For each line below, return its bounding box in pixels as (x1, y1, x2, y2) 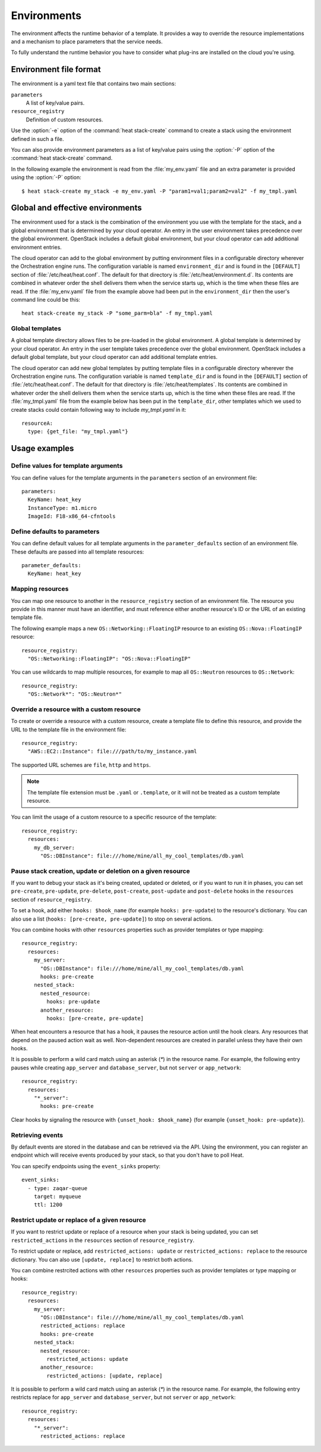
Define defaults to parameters (11, 527, 100, 536)
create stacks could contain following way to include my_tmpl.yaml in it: (11, 406, 187, 413)
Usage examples (11, 443, 74, 453)
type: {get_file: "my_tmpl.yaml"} (27, 428, 128, 435)
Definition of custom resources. (26, 116, 103, 123)
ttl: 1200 (33, 1201, 62, 1208)
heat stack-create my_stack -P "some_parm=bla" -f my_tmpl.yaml (21, 310, 213, 317)
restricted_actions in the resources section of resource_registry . (11, 1237, 194, 1244)
